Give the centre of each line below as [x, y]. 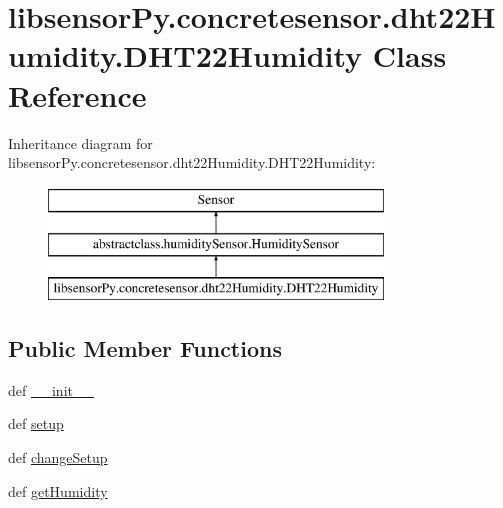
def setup [36, 423]
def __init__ [51, 389]
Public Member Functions [145, 348]
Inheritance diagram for [80, 142]
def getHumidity [58, 490]
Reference [77, 94]
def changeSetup [58, 457]
